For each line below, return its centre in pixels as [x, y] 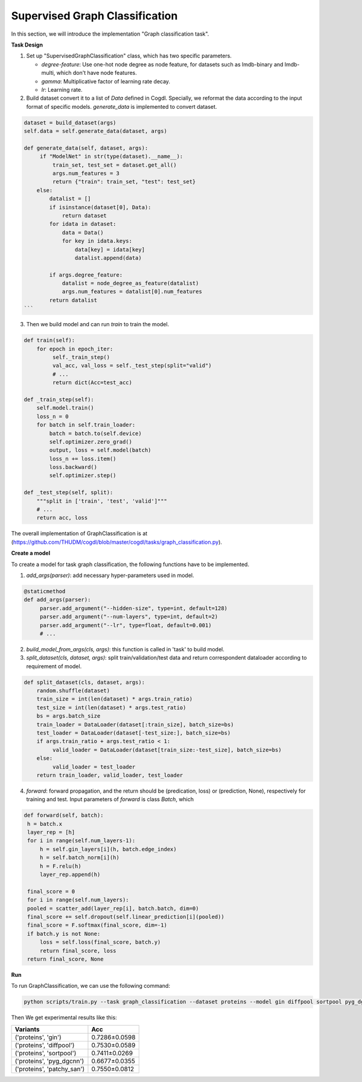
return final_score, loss [78, 951]
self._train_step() [81, 357]
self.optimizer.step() [83, 475]
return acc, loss [62, 518]
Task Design [27, 45]
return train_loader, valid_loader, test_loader [110, 775]
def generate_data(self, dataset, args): [86, 148]
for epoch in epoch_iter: [75, 349]
